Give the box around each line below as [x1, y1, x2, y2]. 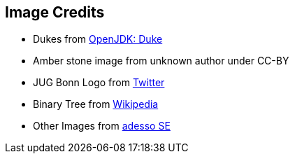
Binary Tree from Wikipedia [33, 98, 159, 111]
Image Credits [5, 4, 105, 21]
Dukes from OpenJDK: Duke [33, 33, 163, 46]
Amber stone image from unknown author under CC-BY [33, 55, 289, 67]
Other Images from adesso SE [33, 120, 171, 132]
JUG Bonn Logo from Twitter [33, 76, 165, 89]
